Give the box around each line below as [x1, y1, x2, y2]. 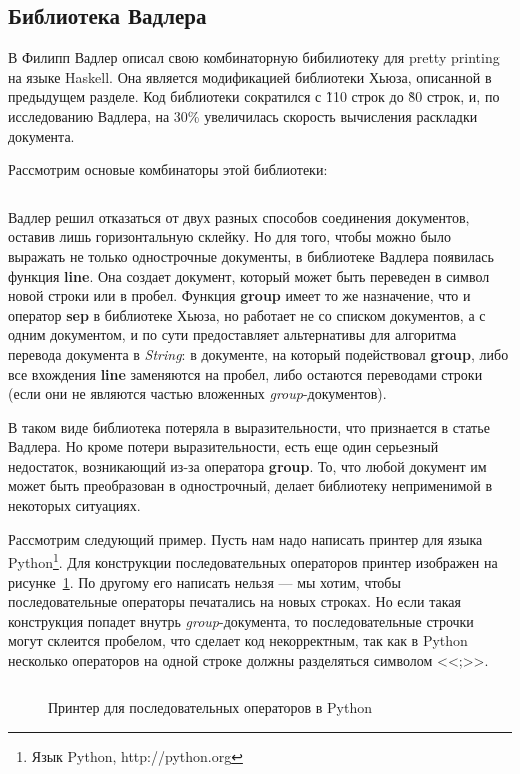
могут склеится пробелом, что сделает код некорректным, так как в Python [8, 630, 468, 651]
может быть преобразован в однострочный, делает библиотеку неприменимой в [8, 475, 493, 496]
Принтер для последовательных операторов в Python [48, 697, 373, 718]
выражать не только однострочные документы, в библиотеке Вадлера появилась [8, 245, 494, 266]
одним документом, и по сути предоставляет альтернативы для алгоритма [8, 324, 457, 345]
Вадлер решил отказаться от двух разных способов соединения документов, [8, 206, 470, 227]
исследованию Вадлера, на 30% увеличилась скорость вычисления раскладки [8, 105, 478, 126]
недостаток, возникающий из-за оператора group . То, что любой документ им [8, 455, 487, 476]
